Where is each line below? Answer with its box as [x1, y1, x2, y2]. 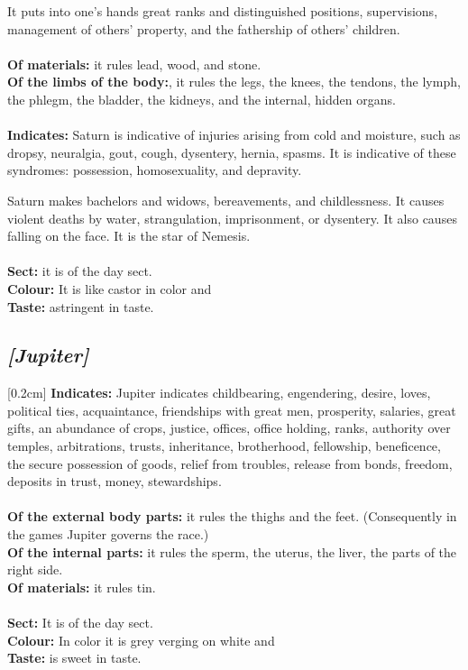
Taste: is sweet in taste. [7, 648, 142, 667]
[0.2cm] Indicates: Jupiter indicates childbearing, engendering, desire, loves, [7, 383, 431, 402]
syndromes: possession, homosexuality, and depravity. [7, 161, 302, 179]
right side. [7, 560, 63, 579]
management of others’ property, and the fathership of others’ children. [7, 19, 400, 38]
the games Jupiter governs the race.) [7, 525, 209, 544]
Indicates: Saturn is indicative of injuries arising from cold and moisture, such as [7, 125, 461, 144]
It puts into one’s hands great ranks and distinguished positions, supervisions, [7, 2, 438, 20]
